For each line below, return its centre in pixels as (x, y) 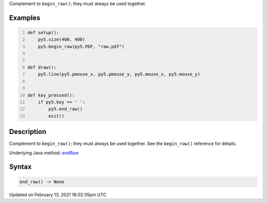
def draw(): (42, 67)
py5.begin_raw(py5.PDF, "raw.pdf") (81, 46)
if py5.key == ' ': (62, 102)
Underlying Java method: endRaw (44, 153)
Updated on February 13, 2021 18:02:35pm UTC (58, 195)
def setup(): (43, 33)
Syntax (20, 167)
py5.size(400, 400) (62, 39)
